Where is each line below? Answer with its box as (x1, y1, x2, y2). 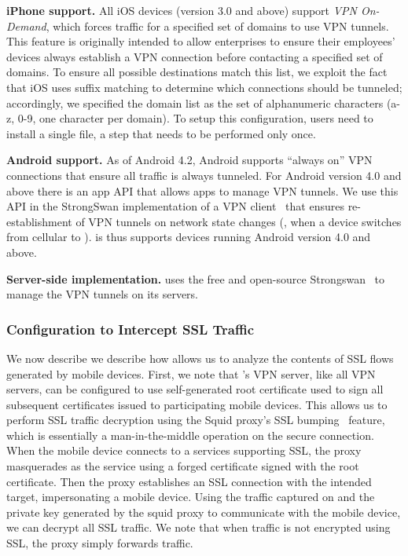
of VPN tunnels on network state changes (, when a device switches (75, 213, 402, 229)
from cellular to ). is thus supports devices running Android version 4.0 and (6, 229, 371, 245)
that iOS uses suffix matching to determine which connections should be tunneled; (6, 79, 402, 95)
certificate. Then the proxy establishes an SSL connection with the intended (6, 473, 372, 489)
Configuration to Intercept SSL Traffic (6, 319, 255, 338)
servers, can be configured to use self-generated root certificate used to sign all (6, 381, 384, 397)
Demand (6, 17, 46, 34)
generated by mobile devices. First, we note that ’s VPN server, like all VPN (6, 365, 376, 382)
